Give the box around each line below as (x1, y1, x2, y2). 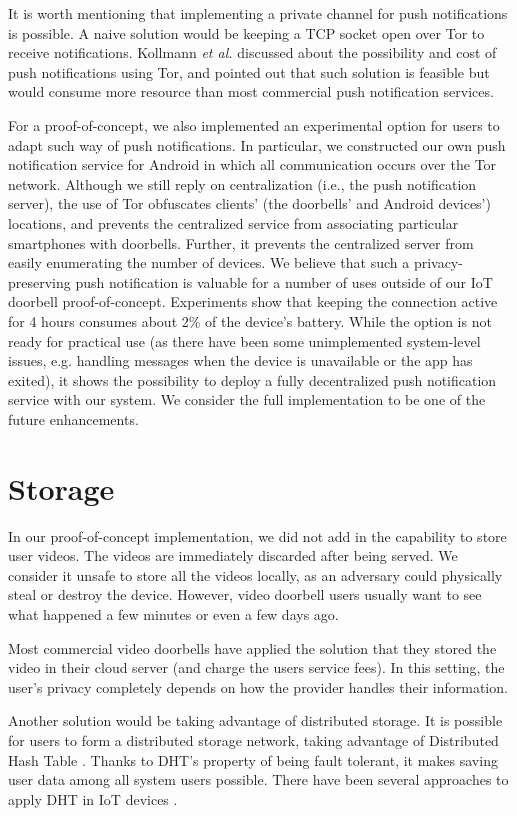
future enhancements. (8, 408, 139, 429)
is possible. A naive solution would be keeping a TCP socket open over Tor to (8, 22, 485, 43)
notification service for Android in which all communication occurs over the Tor (8, 154, 497, 175)
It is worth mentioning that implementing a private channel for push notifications (8, 3, 508, 23)
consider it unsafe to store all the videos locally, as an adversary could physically (8, 564, 503, 585)
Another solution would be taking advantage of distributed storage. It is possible (8, 710, 503, 731)
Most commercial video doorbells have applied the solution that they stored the (8, 637, 497, 658)
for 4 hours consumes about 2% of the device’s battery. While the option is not (8, 310, 492, 331)
